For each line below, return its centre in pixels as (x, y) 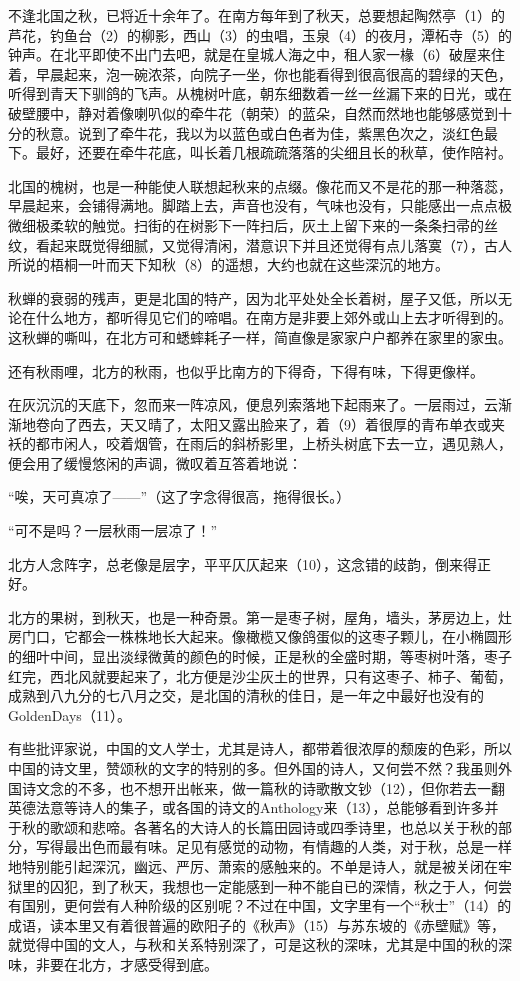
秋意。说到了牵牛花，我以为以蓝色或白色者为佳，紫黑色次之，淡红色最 (266, 132)
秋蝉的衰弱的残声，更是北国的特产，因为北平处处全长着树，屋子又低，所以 (253, 297)
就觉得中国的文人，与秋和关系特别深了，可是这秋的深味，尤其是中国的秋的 (253, 944)
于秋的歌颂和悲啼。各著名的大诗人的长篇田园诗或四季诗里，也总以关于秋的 (253, 826)
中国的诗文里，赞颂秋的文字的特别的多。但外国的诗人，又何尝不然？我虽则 (253, 768)
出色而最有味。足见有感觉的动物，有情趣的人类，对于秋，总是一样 (294, 846)
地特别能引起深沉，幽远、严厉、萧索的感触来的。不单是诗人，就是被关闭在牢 (260, 865)
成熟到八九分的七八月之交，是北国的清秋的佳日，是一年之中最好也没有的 (246, 695)
